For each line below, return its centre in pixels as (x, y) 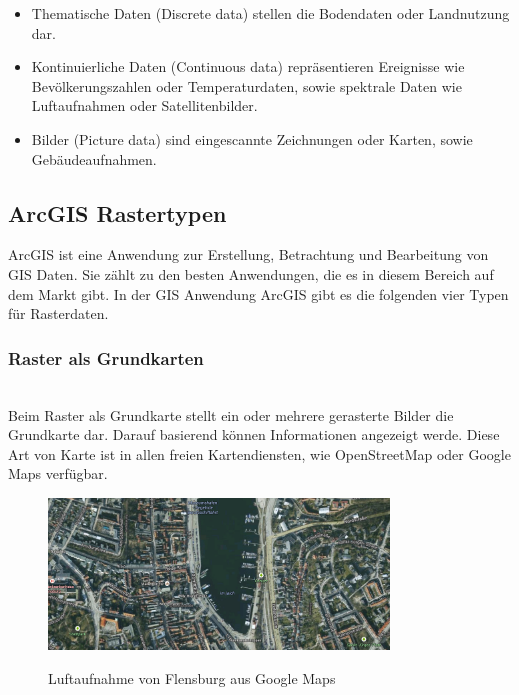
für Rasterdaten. (58, 313)
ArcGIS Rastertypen (117, 212)
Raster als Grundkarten (106, 357)
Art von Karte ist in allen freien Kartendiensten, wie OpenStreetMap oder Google (259, 453)
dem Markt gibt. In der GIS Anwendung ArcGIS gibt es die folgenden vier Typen (258, 293)
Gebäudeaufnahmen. (94, 158)
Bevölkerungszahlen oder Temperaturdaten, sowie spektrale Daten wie (246, 85)
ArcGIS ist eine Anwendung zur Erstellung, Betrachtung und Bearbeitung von (248, 254)
